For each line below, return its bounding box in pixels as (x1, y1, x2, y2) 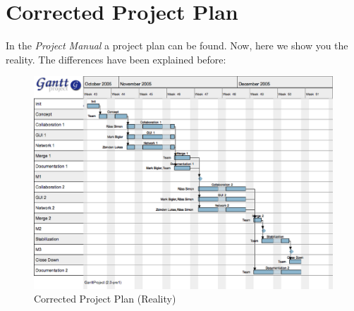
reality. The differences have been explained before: (6, 51, 226, 66)
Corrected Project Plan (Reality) (34, 291, 176, 306)
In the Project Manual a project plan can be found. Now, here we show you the (6, 38, 348, 53)
